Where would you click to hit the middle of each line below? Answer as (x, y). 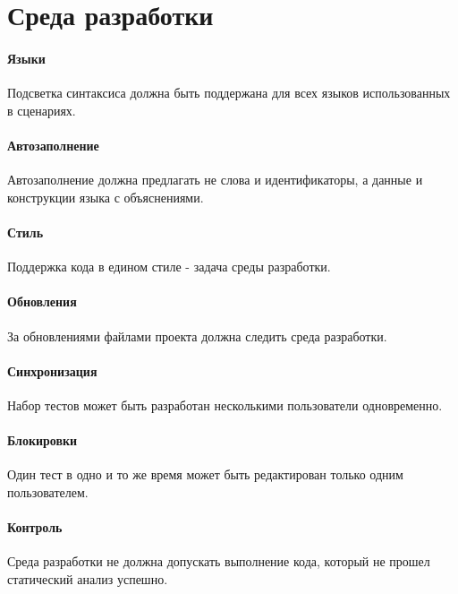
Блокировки (42, 440)
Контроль (35, 527)
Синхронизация (52, 370)
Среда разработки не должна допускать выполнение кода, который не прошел (219, 561)
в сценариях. (42, 110)
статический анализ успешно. (88, 578)
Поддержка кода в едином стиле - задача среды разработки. (169, 267)
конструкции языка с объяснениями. (106, 197)
